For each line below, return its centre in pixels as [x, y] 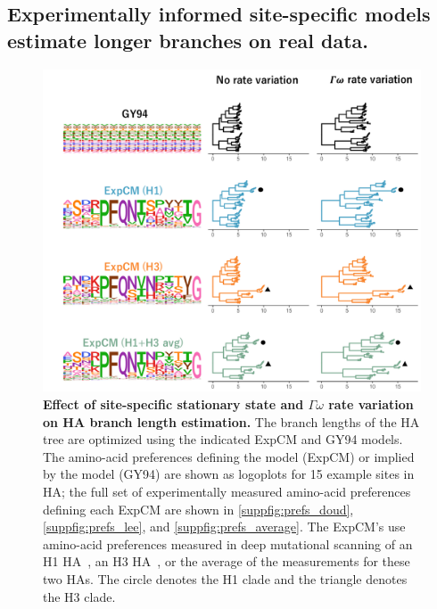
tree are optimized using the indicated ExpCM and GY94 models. [223, 439]
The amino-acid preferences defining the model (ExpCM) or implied [229, 456]
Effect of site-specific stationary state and [173, 404]
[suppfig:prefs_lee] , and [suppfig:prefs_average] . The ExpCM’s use [224, 527]
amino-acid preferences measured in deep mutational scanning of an [228, 543]
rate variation [371, 404]
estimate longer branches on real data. [188, 40]
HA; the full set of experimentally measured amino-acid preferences [227, 492]
